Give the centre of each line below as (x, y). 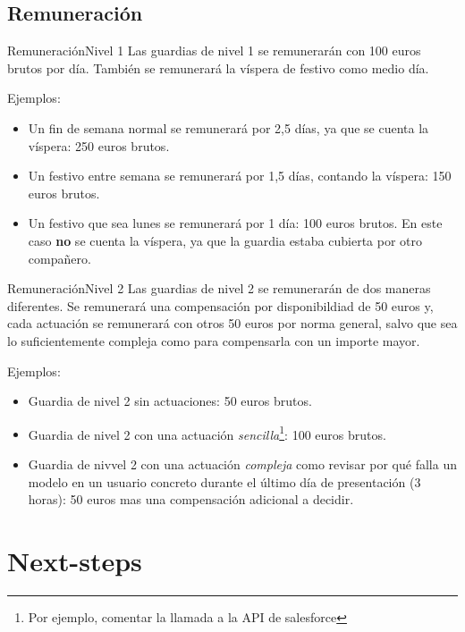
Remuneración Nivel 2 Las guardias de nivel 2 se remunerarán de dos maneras (219, 288)
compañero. (59, 258)
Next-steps (75, 560)
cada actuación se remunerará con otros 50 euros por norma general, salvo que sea (232, 323)
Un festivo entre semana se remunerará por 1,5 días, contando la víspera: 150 (240, 176)
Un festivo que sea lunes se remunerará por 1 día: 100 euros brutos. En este (235, 223)
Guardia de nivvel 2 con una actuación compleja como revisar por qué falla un (242, 463)
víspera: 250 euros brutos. (99, 145)
